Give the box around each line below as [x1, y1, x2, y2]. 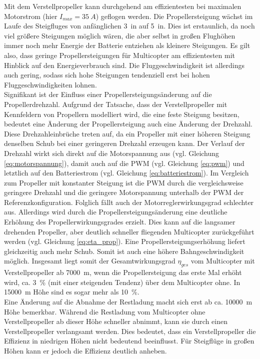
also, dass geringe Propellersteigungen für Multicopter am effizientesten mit [4, 49, 235, 60]
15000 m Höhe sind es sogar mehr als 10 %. [4, 286, 139, 297]
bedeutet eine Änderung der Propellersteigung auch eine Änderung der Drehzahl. [4, 118, 253, 129]
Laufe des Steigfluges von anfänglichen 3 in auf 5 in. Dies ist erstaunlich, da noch [4, 20, 255, 31]
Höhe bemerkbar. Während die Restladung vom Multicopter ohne [4, 306, 205, 316]
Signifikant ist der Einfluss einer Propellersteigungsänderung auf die [4, 89, 212, 99]
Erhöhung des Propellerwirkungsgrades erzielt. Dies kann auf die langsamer [4, 216, 235, 227]
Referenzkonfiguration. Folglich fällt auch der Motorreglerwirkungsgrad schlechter [4, 196, 254, 207]
